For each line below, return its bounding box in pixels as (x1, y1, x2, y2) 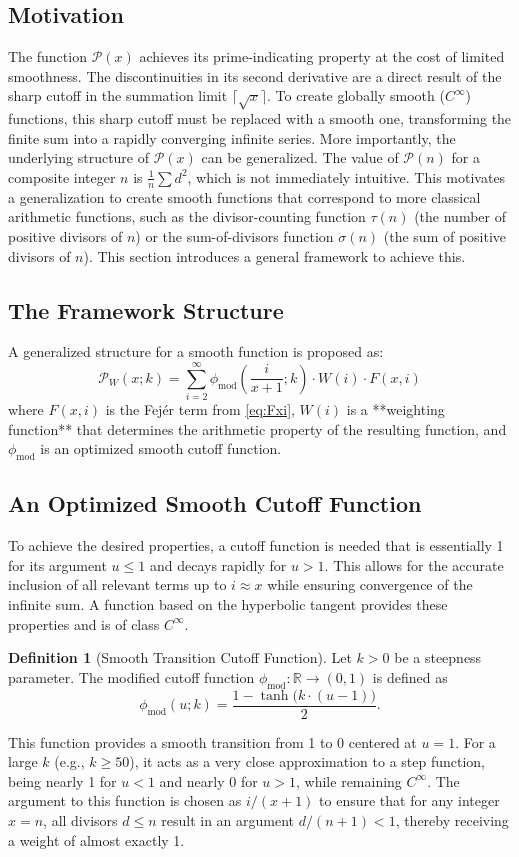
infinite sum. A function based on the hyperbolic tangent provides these (8, 594, 448, 615)
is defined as (372, 666, 448, 687)
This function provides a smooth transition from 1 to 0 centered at (8, 731, 417, 752)
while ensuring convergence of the (267, 574, 473, 595)
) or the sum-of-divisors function (135, 225, 334, 246)
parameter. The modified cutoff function (8, 666, 255, 687)
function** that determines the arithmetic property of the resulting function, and (8, 418, 507, 439)
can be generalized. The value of (201, 147, 399, 168)
